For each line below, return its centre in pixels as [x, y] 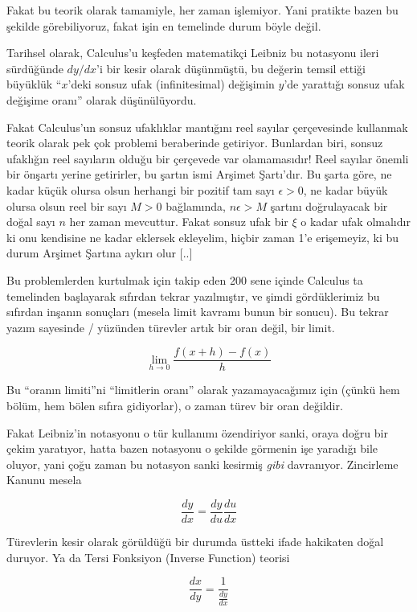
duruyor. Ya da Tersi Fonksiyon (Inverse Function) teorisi [148, 557]
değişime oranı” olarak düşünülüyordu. [102, 99]
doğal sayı [31, 222]
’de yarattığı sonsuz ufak [344, 84]
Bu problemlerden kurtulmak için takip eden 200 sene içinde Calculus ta [185, 279]
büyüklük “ [34, 84]
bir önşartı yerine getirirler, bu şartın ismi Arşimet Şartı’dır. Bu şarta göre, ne [199, 174]
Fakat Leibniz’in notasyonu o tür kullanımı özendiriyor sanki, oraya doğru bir [197, 432]
